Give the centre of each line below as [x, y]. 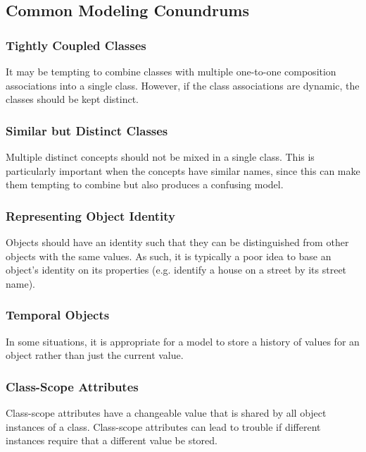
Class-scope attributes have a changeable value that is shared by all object [166, 413]
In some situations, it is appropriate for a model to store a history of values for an [183, 341]
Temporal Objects [58, 315]
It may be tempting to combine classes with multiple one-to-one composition [171, 71]
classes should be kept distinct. [72, 99]
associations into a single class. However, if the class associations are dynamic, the [183, 85]
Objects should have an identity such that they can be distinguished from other [177, 242]
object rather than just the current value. [95, 355]
